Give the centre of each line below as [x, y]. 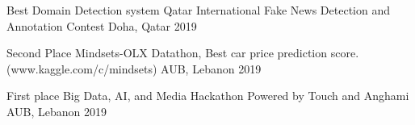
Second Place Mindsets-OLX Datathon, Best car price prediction [167, 53]
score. [345, 53]
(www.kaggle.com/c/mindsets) [82, 68]
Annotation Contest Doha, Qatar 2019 [102, 25]
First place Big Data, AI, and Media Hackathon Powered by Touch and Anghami [208, 96]
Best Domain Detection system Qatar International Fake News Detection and [198, 10]
